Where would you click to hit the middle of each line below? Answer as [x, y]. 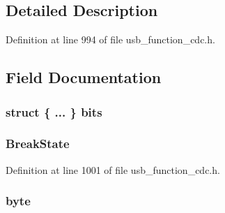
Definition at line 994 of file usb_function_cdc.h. [110, 39]
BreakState [38, 144]
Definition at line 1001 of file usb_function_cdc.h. [113, 169]
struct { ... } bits [54, 111]
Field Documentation [84, 77]
